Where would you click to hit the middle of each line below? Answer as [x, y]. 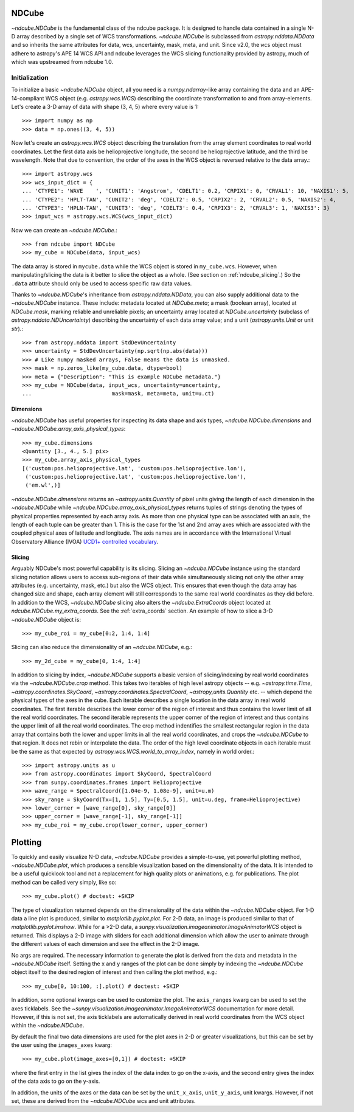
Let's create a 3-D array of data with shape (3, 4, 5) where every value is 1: [105, 107]
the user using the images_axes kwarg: [62, 1045]
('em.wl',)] [43, 485]
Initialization [30, 77]
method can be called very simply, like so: [64, 882]
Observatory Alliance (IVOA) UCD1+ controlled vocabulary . [85, 541]
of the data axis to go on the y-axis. [56, 1081]
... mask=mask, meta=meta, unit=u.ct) [118, 394]
